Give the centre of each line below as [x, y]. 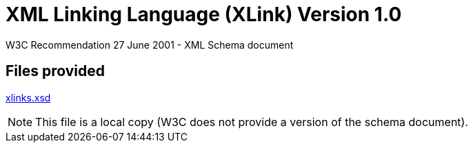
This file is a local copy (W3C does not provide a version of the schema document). [252, 122]
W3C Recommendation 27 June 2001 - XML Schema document [150, 45]
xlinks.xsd [28, 97]
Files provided [55, 71]
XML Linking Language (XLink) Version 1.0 [204, 14]
